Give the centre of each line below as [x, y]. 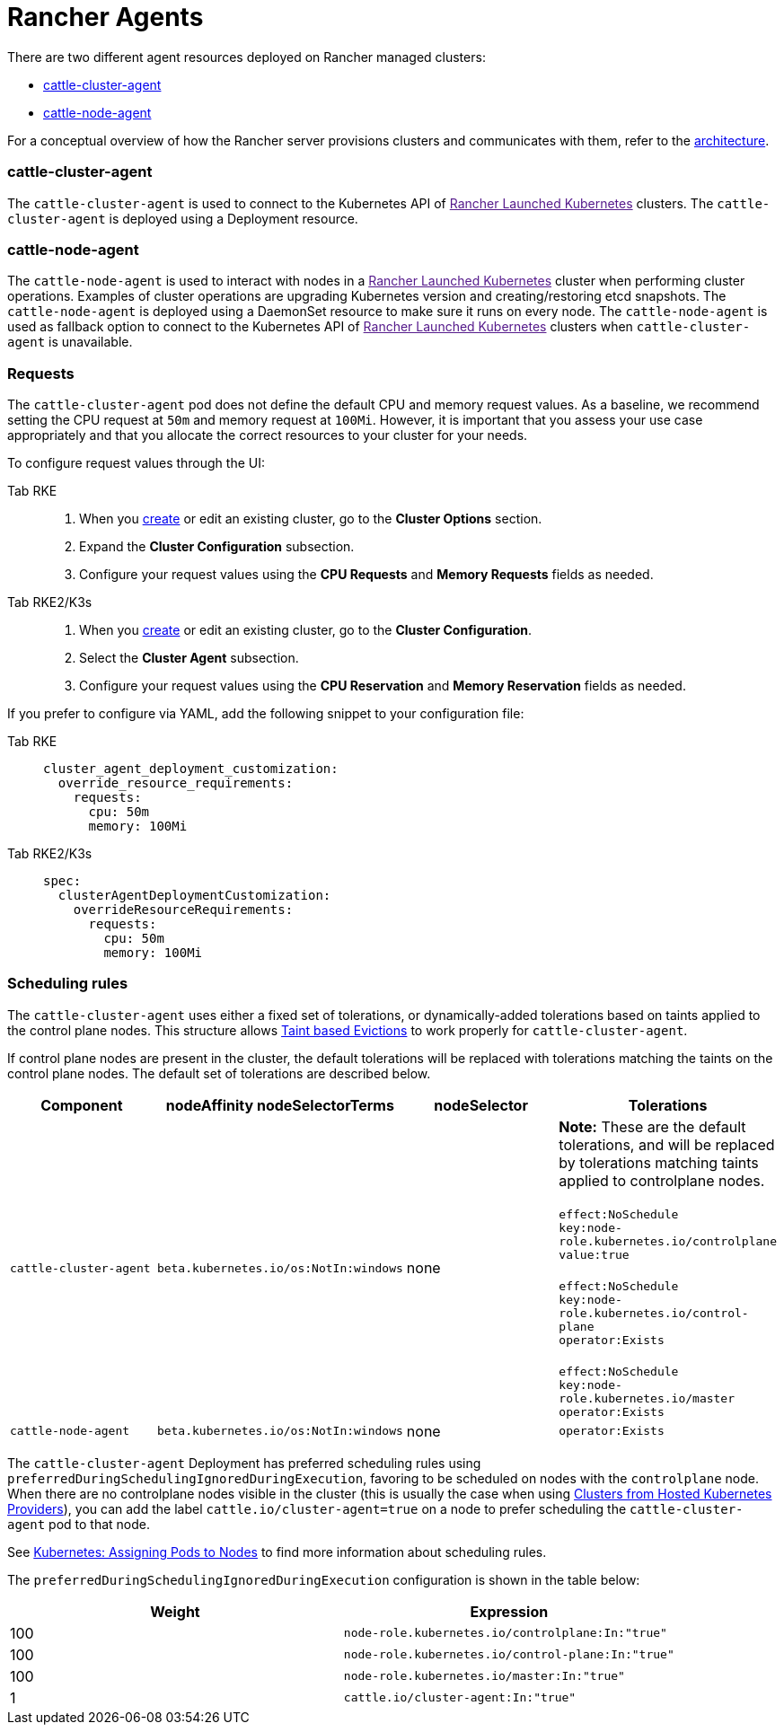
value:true [594, 1254]
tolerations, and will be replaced [667, 1144]
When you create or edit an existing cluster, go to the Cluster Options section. [311, 519]
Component [82, 1105]
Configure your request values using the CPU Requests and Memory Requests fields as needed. [366, 574]
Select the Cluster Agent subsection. [189, 658]
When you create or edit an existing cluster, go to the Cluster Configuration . [306, 630]
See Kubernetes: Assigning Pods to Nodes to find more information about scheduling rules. [277, 1552]
